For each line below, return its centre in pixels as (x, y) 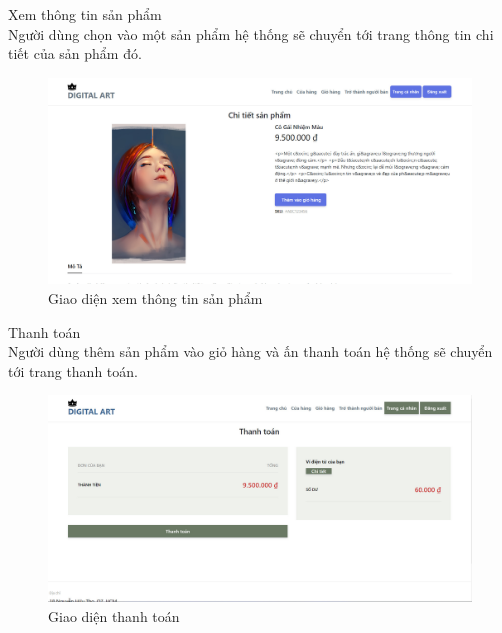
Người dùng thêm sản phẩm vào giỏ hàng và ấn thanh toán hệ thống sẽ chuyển (250, 351)
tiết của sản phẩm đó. (75, 53)
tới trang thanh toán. (73, 370)
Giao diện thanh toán (114, 615)
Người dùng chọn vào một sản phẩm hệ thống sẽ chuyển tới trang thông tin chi (251, 33)
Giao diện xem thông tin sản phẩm (155, 297)
